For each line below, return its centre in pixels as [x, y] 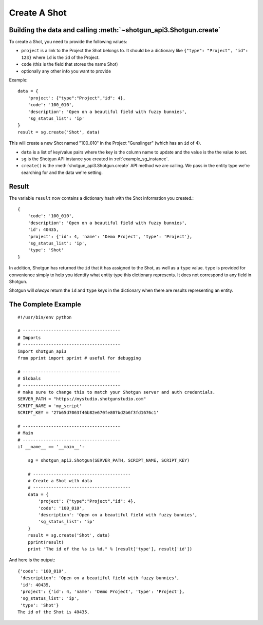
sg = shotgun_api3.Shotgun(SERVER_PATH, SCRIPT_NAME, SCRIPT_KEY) [109, 460]
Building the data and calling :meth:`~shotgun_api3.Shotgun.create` [115, 30]
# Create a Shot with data [60, 481]
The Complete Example [45, 304]
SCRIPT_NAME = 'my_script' [50, 406]
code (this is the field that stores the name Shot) [70, 64]
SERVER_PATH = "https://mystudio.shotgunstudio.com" [82, 399]
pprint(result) [46, 542]
